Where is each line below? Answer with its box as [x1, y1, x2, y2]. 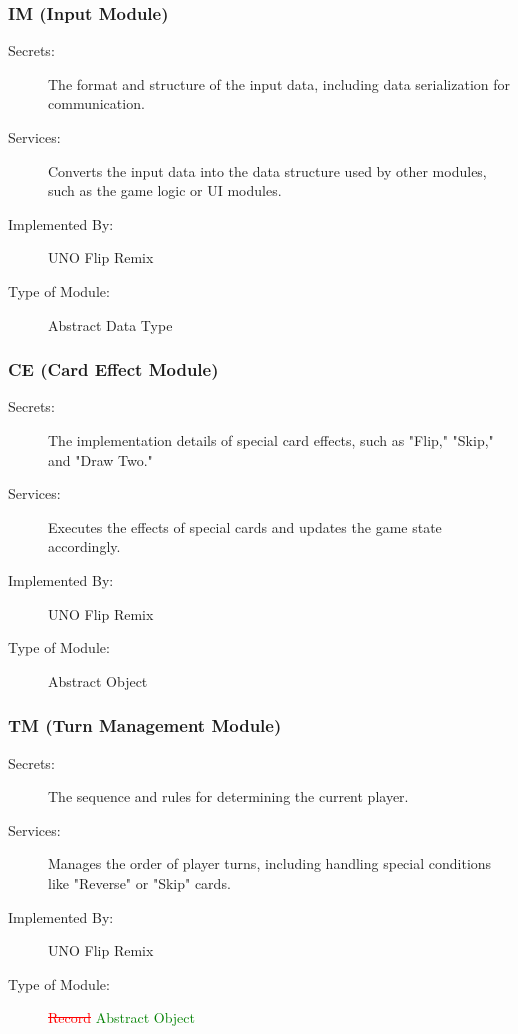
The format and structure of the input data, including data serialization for [48, 73, 511, 94]
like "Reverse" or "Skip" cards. [48, 872, 231, 893]
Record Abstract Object [48, 1007, 195, 1028]
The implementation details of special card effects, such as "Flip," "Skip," [48, 429, 494, 450]
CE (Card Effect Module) [8, 357, 219, 382]
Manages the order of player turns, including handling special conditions [48, 853, 492, 874]
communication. [48, 93, 145, 114]
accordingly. [48, 536, 121, 557]
